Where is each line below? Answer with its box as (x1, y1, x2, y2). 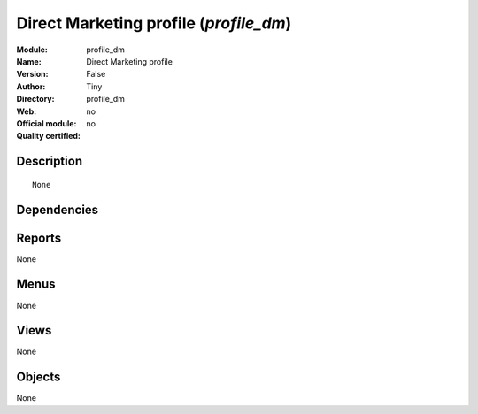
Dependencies (16, 202, 99, 217)
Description (16, 154, 83, 169)
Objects (16, 370, 61, 385)
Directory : (16, 94, 55, 104)
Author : (16, 80, 46, 92)
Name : (16, 56, 42, 66)
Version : (16, 69, 49, 80)
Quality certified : (16, 131, 81, 142)
